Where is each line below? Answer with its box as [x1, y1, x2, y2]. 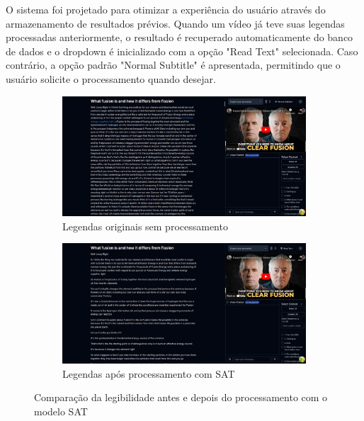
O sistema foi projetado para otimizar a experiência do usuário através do [6, 2, 326, 16]
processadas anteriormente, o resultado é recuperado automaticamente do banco [6, 30, 353, 45]
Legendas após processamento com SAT [62, 366, 235, 381]
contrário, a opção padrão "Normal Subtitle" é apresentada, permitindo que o [6, 57, 341, 72]
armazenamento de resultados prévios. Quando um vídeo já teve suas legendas [6, 16, 345, 30]
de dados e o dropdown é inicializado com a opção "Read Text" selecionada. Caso [6, 43, 358, 58]
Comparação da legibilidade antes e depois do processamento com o [34, 390, 328, 405]
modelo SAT [34, 403, 88, 418]
